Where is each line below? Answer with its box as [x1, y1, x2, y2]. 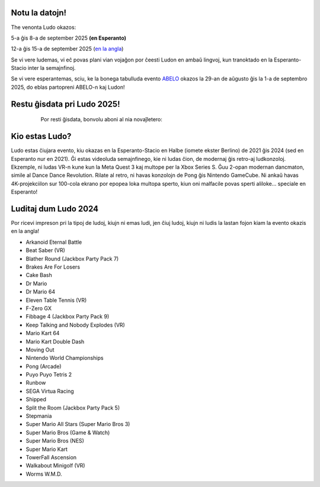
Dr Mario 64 [25, 288, 56, 295]
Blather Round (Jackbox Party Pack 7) [25, 255, 119, 262]
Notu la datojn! [11, 8, 67, 18]
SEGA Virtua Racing [25, 388, 74, 395]
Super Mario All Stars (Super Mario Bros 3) [25, 421, 130, 428]
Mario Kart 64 [25, 330, 60, 337]
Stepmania [25, 412, 52, 420]
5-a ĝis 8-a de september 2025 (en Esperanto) [11, 34, 127, 41]
